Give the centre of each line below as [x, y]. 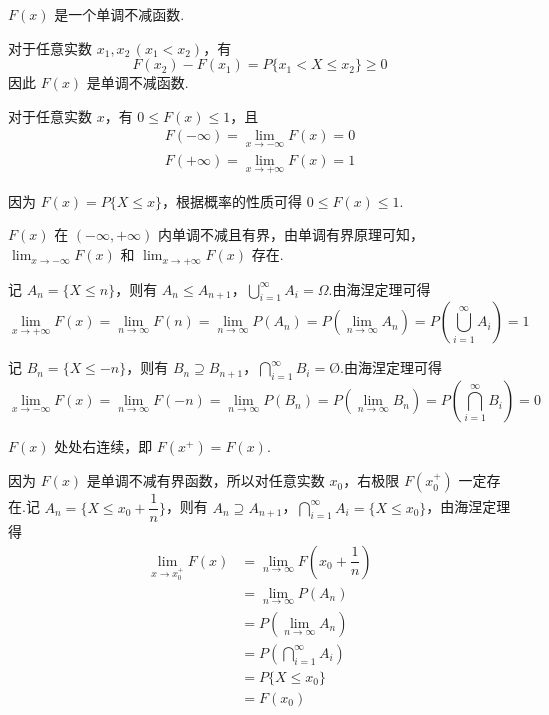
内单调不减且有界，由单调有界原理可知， [291, 234]
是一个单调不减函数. [119, 14]
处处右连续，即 [103, 446]
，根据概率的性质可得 [232, 200]
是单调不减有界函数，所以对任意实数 [205, 480]
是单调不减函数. [137, 82]
